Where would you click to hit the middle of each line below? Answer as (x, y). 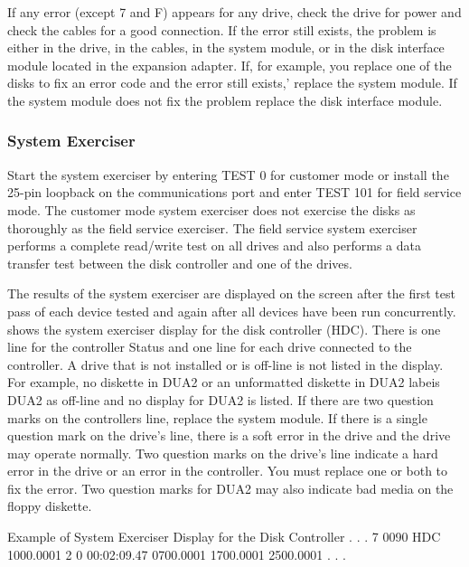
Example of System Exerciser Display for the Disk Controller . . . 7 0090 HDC (224, 537)
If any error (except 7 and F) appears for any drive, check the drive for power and (234, 12)
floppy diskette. (50, 506)
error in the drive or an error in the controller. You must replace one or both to (228, 471)
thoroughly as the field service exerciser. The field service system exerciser (212, 227)
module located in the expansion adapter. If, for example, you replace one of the (230, 65)
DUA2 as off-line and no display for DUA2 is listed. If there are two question (220, 399)
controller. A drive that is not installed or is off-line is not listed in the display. (225, 364)
